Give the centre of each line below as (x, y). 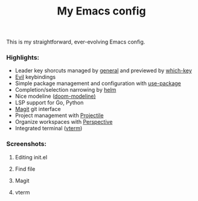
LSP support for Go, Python (49, 103)
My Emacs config (101, 11)
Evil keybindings (35, 77)
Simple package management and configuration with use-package (98, 83)
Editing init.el (31, 157)
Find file (25, 169)
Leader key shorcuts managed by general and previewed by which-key (103, 71)
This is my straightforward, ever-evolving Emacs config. (76, 42)
